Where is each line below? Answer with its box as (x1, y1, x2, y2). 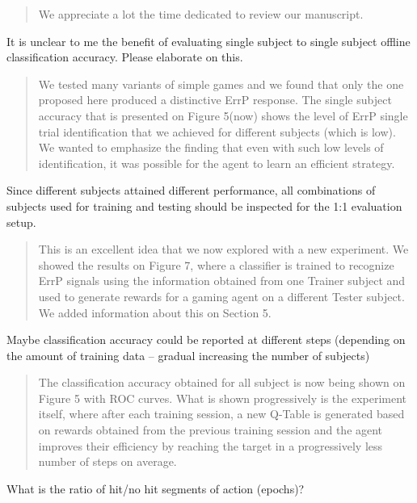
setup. (6, 213, 36, 230)
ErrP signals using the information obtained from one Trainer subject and (38, 272, 406, 289)
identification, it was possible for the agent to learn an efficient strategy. (38, 154, 395, 171)
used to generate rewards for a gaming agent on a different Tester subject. (38, 287, 405, 304)
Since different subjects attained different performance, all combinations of (6, 182, 376, 199)
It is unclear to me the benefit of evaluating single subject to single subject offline (6, 32, 411, 49)
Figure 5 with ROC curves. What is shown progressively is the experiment (38, 389, 407, 406)
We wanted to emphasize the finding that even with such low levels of (38, 139, 384, 156)
